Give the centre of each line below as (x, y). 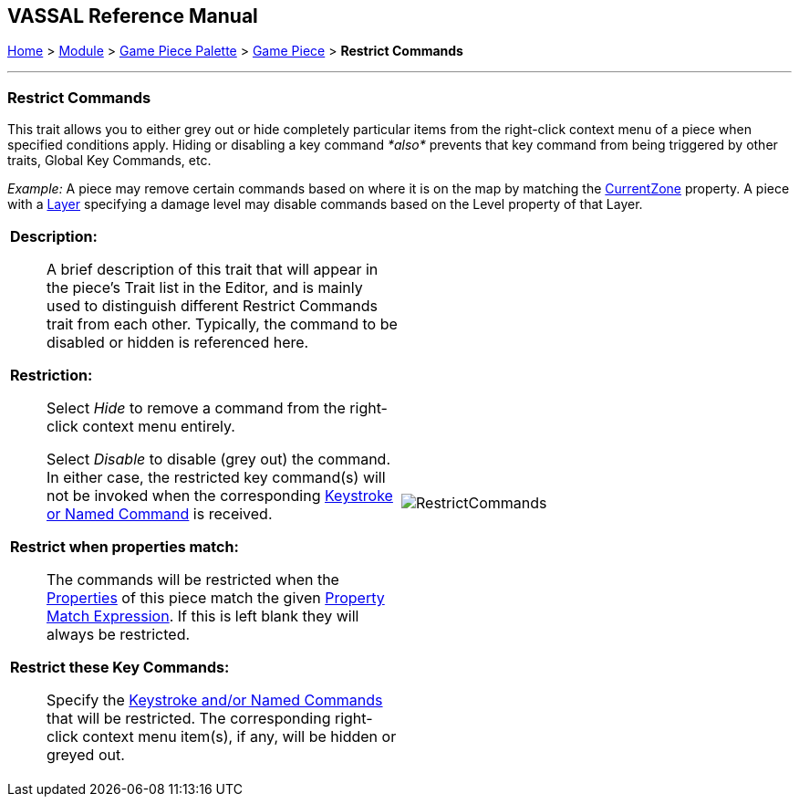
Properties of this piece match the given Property (216, 598)
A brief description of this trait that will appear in (213, 270)
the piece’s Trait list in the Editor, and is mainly (205, 288)
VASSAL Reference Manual (133, 16)
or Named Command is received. (160, 514)
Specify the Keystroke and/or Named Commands (215, 700)
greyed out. (86, 755)
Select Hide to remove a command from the (196, 408)
